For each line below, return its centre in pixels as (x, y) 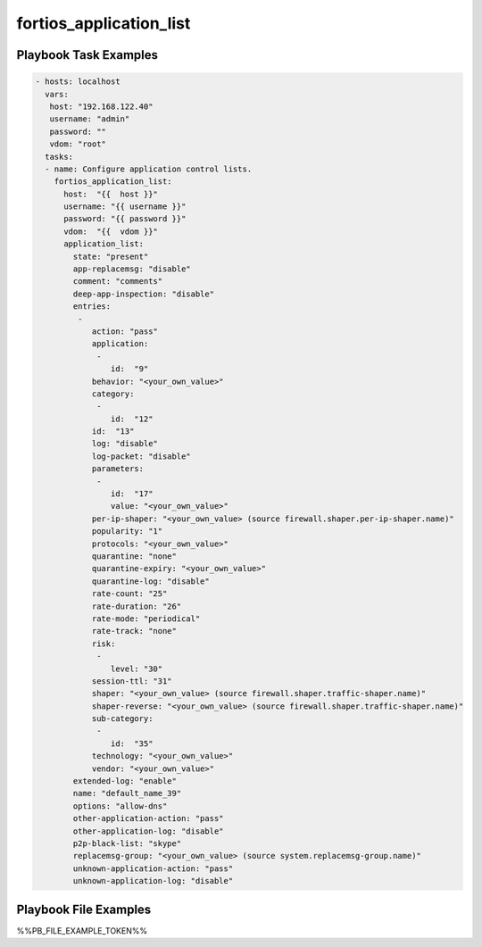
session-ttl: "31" (132, 681)
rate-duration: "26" (137, 606)
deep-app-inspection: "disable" (143, 294)
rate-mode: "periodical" (146, 619)
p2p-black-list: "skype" (127, 843)
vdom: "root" (78, 144)
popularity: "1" (127, 532)
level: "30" (137, 669)
